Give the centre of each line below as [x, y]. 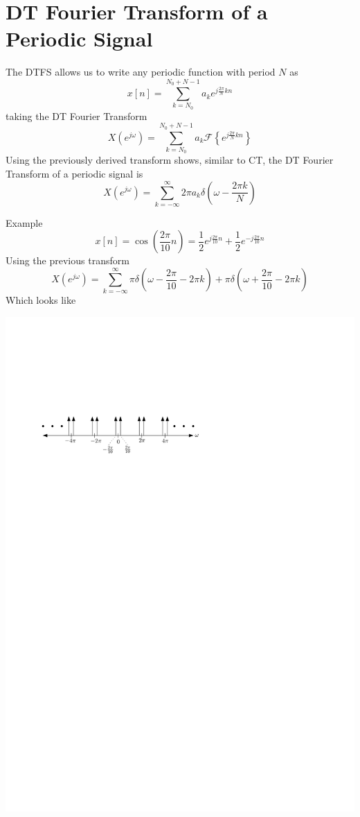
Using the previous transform [67, 260]
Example [24, 222]
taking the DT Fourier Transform [76, 115]
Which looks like [41, 300]
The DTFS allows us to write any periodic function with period [141, 72]
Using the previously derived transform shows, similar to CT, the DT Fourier [170, 160]
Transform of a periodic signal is [74, 173]
